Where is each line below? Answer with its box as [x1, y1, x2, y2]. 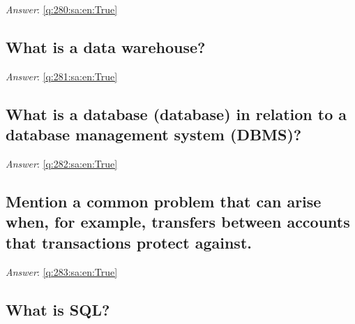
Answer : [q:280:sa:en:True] [6, 2, 118, 16]
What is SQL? [6, 298, 110, 320]
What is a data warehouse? [6, 36, 206, 57]
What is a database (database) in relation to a [6, 103, 347, 124]
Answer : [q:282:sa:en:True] [6, 156, 118, 170]
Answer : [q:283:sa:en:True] [6, 264, 118, 279]
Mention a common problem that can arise [6, 190, 322, 212]
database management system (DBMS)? [6, 124, 302, 145]
